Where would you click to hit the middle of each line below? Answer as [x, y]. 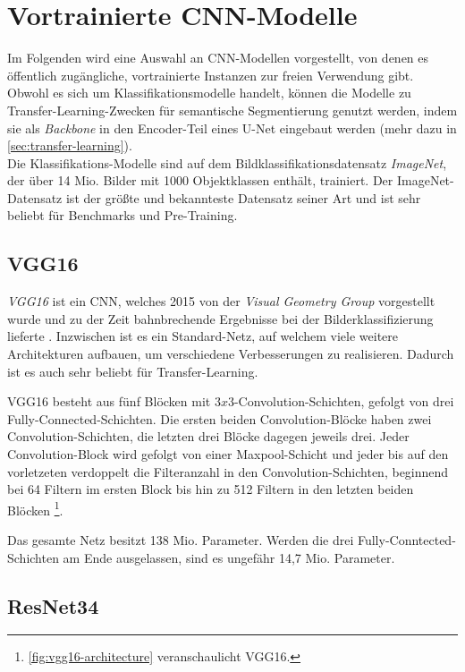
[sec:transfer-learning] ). [70, 145]
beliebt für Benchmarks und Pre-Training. [123, 215]
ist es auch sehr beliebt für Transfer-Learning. [133, 371]
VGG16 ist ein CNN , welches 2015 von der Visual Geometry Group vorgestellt [221, 301]
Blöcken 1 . [35, 508]
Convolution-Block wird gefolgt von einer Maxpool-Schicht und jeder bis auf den [228, 454]
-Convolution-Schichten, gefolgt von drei [344, 401]
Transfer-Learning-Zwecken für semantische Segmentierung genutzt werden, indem [232, 110]
